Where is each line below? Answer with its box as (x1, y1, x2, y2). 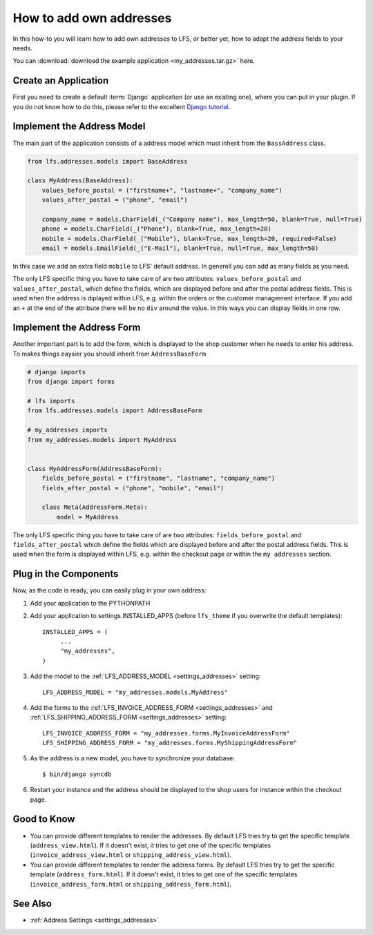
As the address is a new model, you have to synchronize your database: (30, 754, 235, 762)
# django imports (27, 368, 86, 376)
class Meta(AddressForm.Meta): (41, 503, 148, 511)
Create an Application (12, 75, 109, 86)
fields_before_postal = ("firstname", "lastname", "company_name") (41, 474, 276, 483)
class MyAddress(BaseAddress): (27, 177, 134, 184)
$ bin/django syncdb (42, 770, 112, 778)
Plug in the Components (12, 568, 119, 580)
